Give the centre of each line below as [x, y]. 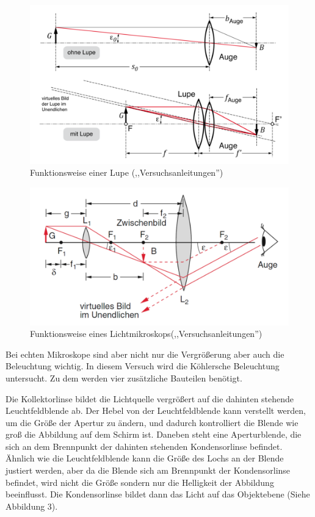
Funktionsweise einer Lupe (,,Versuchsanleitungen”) [127, 172]
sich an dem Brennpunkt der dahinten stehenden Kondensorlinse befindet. [144, 446]
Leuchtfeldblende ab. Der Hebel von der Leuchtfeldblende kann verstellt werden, [156, 410]
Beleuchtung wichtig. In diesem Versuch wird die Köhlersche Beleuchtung [143, 366]
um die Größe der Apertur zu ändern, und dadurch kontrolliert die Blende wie [152, 422]
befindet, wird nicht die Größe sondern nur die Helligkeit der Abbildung [140, 482]
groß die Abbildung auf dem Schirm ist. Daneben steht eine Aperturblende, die [154, 434]
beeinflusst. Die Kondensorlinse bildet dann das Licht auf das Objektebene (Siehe [158, 494]
